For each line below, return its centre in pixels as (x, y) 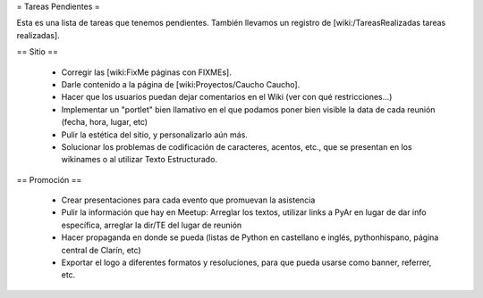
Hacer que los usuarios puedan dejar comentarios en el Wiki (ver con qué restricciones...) (227, 97)
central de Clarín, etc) (102, 250)
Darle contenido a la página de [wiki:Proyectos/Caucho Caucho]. (181, 84)
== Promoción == (49, 179)
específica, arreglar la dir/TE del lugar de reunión (152, 225)
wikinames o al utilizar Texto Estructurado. (140, 160)
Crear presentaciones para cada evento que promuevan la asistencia (188, 200)
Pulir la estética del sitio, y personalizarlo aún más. (154, 135)
